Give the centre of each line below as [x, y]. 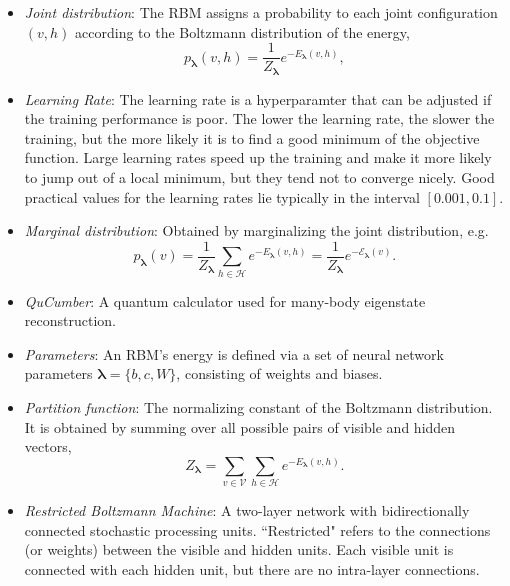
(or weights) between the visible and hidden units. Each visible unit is [239, 549]
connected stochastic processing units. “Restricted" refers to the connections [257, 529]
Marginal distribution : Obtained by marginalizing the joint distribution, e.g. [256, 230]
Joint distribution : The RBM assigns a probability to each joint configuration [261, 12]
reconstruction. [70, 320]
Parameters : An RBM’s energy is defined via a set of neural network [234, 353]
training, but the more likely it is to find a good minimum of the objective [252, 137]
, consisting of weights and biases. [279, 373]
